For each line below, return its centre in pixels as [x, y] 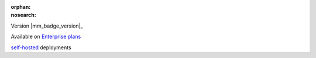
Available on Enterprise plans [46, 37]
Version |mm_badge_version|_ [47, 26]
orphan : [21, 7]
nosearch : [23, 15]
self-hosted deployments [41, 47]
